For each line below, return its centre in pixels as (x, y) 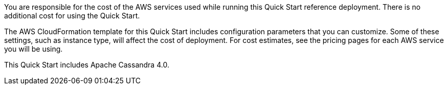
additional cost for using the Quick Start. (72, 16)
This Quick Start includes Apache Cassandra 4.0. (87, 65)
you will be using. (33, 49)
